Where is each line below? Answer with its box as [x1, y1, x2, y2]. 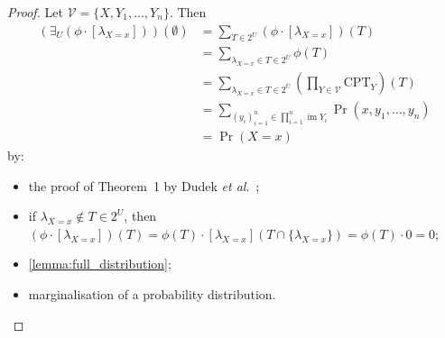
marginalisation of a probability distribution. [28, 285, 276, 304]
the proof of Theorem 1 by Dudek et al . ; [28, 176, 260, 195]
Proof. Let [7, 3, 63, 21]
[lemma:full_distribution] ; [28, 254, 172, 273]
